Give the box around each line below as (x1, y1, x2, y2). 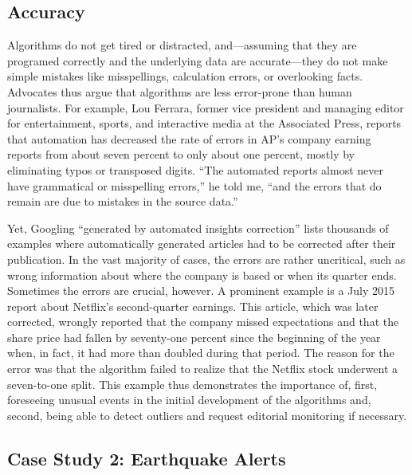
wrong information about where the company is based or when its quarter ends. (7, 266, 397, 283)
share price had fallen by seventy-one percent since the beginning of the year (7, 328, 381, 345)
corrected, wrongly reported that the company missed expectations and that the (7, 313, 399, 330)
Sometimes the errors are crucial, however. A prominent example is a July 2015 (7, 282, 394, 299)
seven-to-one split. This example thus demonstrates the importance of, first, (7, 375, 378, 392)
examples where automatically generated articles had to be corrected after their (7, 235, 396, 252)
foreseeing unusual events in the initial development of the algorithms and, (7, 391, 371, 408)
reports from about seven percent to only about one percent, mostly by (7, 146, 355, 163)
